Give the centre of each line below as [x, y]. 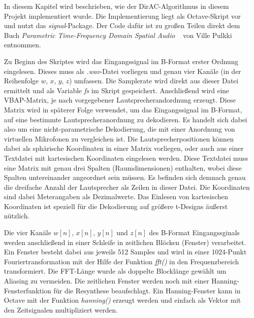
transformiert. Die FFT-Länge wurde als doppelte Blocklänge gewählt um [115, 271]
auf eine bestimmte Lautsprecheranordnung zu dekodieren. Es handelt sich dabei [126, 119]
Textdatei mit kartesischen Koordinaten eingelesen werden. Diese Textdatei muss [126, 158]
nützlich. [17, 216]
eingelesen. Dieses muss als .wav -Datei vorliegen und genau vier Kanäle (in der [123, 71]
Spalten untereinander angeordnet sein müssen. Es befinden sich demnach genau [125, 177]
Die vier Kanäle [28, 232]
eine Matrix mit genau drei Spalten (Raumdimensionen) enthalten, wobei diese [123, 167]
